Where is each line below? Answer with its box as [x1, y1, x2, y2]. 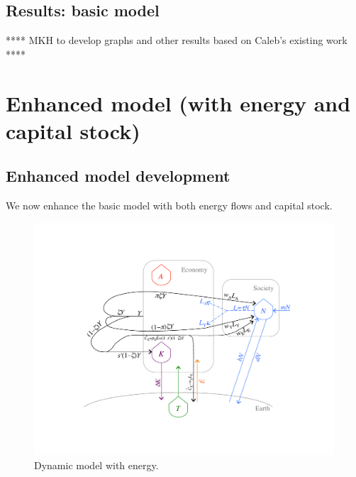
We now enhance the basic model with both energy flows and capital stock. [6, 198, 333, 213]
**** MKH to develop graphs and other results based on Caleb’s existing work [6, 33, 347, 48]
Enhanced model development [6, 165, 230, 187]
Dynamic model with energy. [34, 457, 159, 472]
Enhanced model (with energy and [6, 88, 351, 117]
